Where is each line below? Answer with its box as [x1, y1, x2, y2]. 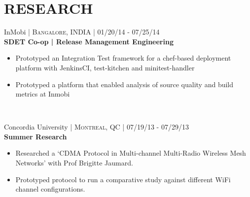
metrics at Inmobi [15, 89, 70, 99]
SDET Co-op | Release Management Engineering [4, 36, 174, 46]
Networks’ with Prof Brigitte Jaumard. [15, 158, 133, 168]
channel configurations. [15, 184, 85, 194]
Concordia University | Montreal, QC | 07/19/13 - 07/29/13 [4, 122, 189, 132]
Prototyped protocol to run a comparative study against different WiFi [15, 174, 231, 184]
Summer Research [4, 131, 67, 141]
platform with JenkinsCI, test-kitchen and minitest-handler [15, 62, 195, 72]
